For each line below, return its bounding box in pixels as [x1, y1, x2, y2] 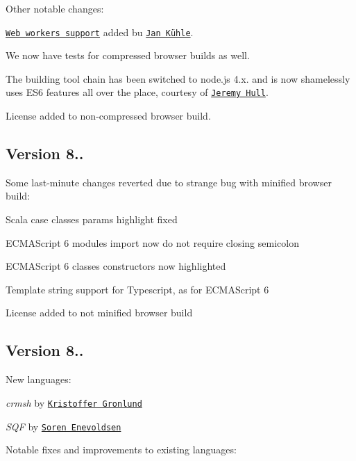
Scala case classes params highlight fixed [6, 212, 178, 227]
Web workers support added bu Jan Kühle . [6, 24, 194, 39]
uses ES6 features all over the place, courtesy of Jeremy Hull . [6, 85, 269, 99]
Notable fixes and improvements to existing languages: [6, 442, 237, 457]
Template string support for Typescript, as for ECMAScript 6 [6, 282, 269, 296]
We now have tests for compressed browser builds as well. [6, 48, 250, 63]
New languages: [6, 372, 71, 387]
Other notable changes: [6, 1, 104, 15]
